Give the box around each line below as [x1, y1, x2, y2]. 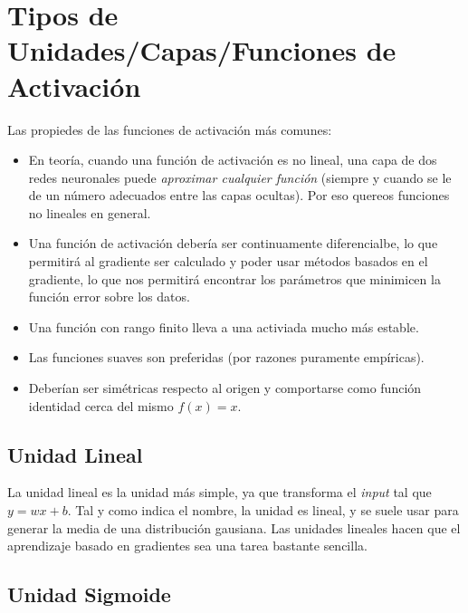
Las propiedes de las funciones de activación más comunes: [7, 120, 332, 139]
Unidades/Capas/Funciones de [7, 32, 396, 69]
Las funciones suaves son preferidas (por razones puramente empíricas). [28, 348, 425, 367]
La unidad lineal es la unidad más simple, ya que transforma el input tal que [7, 483, 432, 502]
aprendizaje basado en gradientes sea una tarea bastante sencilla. [7, 536, 368, 555]
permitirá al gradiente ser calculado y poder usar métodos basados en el [28, 252, 428, 271]
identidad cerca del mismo [28, 396, 174, 415]
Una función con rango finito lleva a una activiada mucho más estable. [28, 317, 419, 336]
